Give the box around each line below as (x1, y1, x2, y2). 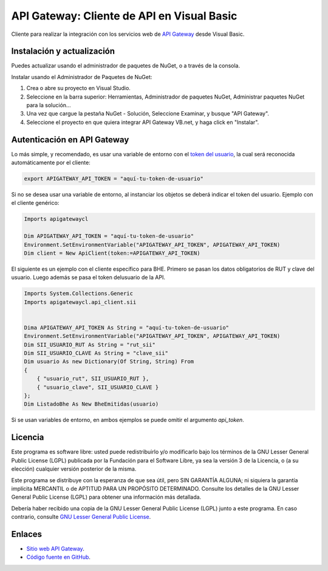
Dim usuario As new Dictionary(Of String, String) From (24, 358, 194, 365)
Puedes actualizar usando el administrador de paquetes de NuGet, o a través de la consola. (11, 62, 240, 69)
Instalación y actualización (11, 46, 115, 57)
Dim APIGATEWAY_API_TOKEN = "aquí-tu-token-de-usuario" (24, 233, 194, 240)
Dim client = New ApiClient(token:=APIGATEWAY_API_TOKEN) (24, 250, 200, 257)
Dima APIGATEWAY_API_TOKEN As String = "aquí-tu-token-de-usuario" (24, 324, 230, 331)
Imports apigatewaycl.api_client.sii (24, 299, 137, 305)
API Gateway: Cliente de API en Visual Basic (11, 9, 237, 22)
